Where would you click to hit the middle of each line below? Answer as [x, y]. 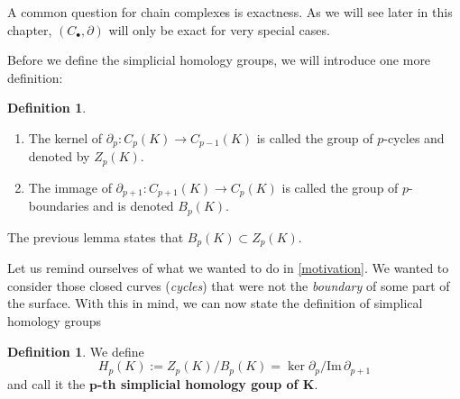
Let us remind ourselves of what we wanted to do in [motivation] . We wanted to [228, 268]
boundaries [59, 206]
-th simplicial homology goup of [198, 383]
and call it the [46, 383]
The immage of [70, 187]
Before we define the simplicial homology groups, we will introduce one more [219, 60]
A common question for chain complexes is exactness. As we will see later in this [230, 12]
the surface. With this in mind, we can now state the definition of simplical [215, 303]
